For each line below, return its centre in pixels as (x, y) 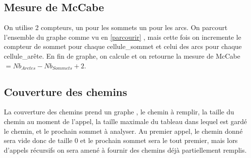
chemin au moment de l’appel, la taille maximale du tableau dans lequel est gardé (125, 121)
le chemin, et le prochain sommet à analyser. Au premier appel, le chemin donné (123, 131)
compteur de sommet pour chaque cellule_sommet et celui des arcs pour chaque (123, 46)
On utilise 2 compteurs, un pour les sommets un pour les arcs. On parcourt (116, 27)
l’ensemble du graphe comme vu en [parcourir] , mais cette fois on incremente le (123, 37)
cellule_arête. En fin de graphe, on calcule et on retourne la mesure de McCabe (122, 55)
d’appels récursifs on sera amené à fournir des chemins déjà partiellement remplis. (125, 150)
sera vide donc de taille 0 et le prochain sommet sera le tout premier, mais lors (121, 140)
